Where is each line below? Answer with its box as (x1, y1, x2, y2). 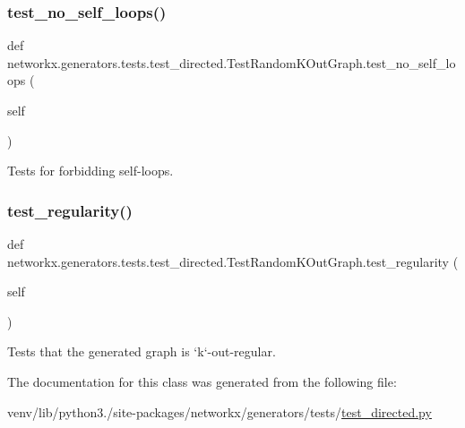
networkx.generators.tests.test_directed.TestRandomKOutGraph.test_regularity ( (7, 252, 459, 270)
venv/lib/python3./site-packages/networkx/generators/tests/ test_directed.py (7, 402, 432, 421)
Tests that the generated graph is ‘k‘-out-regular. (7, 342, 276, 361)
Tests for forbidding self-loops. (7, 161, 174, 180)
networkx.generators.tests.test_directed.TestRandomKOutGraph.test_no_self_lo (7, 53, 456, 72)
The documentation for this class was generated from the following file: (7, 372, 397, 390)
